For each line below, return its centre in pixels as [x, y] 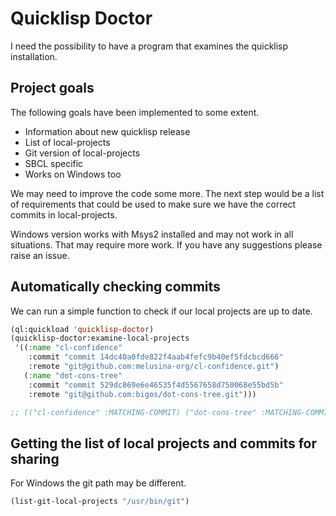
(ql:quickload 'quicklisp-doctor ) [82, 329]
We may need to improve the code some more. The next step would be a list [167, 193]
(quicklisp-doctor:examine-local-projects [100, 338]
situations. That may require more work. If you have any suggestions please [166, 244]
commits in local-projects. [64, 214]
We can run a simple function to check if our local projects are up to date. [161, 311]
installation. [34, 56]
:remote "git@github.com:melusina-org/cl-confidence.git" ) [154, 367]
